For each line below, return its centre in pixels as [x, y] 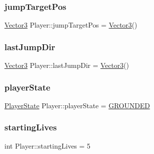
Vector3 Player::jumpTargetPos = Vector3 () [71, 25]
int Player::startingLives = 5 [48, 145]
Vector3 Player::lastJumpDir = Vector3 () [67, 65]
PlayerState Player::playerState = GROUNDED [77, 105]
